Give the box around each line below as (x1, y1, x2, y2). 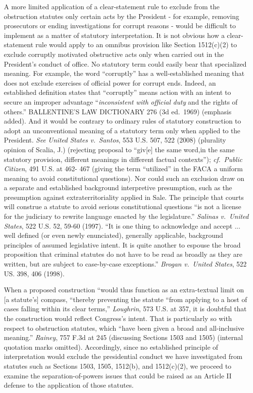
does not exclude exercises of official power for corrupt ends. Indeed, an (4, 77, 216, 88)
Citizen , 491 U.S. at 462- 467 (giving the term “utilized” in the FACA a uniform (4, 163, 243, 174)
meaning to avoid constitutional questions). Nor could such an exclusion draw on (4, 173, 245, 183)
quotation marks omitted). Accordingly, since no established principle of (4, 341, 219, 352)
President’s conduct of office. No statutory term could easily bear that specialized (4, 58, 247, 69)
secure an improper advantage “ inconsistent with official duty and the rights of (4, 96, 238, 107)
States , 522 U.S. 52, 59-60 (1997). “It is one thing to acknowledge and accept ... (4, 220, 240, 231)
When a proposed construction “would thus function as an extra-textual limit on (4, 285, 244, 295)
